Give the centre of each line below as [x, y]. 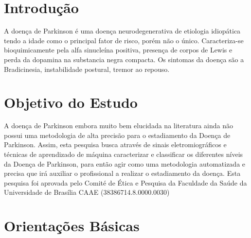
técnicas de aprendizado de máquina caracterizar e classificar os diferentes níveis [124, 154]
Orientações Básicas [72, 226]
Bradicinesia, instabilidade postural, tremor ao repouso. [87, 69]
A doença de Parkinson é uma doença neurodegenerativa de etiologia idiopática [122, 31]
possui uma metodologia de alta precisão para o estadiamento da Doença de [117, 135]
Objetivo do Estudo [71, 102]
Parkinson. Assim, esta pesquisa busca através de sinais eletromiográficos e [115, 144]
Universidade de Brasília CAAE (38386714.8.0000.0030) [87, 192]
